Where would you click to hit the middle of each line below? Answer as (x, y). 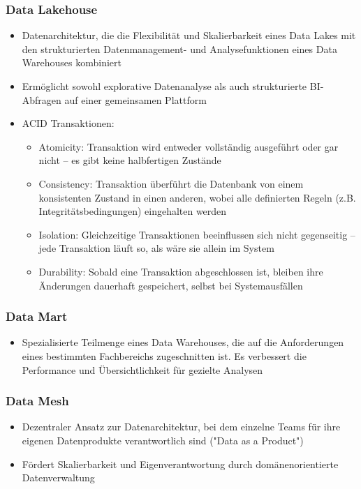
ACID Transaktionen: (68, 123)
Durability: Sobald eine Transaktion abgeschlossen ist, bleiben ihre (181, 271)
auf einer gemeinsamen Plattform (135, 99)
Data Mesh (37, 401)
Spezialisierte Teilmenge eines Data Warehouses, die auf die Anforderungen (183, 342)
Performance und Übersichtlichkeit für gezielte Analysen (142, 369)
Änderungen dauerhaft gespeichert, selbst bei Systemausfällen (171, 285)
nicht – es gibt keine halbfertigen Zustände (130, 160)
